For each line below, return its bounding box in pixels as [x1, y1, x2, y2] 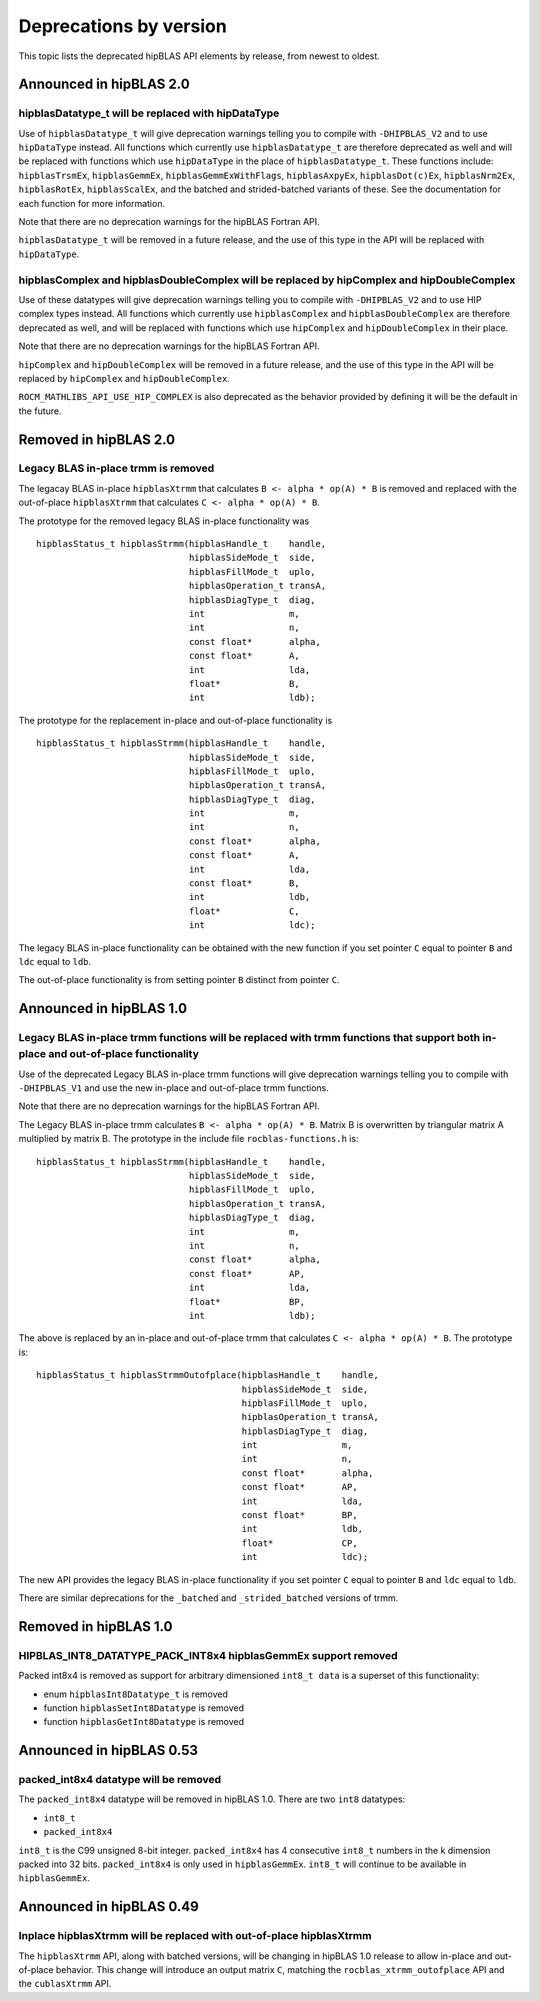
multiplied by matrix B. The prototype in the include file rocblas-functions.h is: [18, 1133, 359, 1145]
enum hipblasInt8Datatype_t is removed [43, 1688, 229, 1700]
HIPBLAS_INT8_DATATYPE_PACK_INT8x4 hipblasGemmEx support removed [18, 1648, 399, 1662]
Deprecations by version [18, 15, 227, 37]
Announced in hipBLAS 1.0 [18, 1000, 188, 1017]
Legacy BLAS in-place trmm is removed [18, 461, 215, 475]
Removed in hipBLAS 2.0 [18, 431, 176, 448]
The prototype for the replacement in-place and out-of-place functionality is [18, 714, 333, 726]
